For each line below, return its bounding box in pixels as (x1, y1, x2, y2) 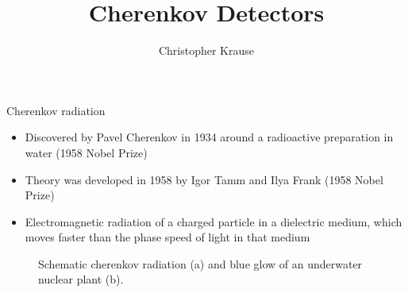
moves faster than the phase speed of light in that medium (25, 229, 310, 245)
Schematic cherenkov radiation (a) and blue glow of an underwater (38, 255, 363, 272)
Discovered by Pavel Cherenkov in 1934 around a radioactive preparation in (25, 129, 394, 145)
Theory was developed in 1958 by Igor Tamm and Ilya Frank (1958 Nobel (25, 171, 383, 187)
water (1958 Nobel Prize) (25, 144, 148, 160)
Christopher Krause (158, 42, 255, 59)
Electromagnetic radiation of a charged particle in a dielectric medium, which (25, 213, 402, 229)
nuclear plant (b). (38, 271, 124, 287)
